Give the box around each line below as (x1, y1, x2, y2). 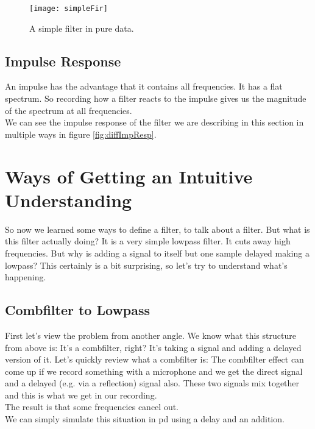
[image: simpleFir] (29, 4, 108, 13)
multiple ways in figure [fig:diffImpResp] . (5, 127, 157, 140)
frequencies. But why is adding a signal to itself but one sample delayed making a (5, 246, 310, 259)
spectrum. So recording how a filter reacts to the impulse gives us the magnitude (5, 92, 306, 105)
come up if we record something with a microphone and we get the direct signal (5, 364, 303, 377)
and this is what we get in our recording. (5, 388, 157, 401)
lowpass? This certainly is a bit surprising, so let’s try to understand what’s (5, 258, 288, 271)
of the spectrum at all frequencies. (5, 104, 132, 116)
